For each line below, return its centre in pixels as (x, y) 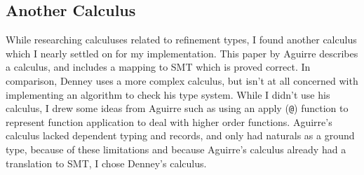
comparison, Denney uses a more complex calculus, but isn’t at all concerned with (182, 80)
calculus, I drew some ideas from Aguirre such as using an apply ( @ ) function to (177, 108)
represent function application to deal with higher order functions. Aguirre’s (169, 121)
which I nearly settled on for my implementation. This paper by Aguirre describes (182, 53)
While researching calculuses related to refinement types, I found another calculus (181, 40)
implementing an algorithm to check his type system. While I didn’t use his (168, 94)
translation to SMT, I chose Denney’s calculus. (106, 163)
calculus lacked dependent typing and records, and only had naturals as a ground (180, 135)
